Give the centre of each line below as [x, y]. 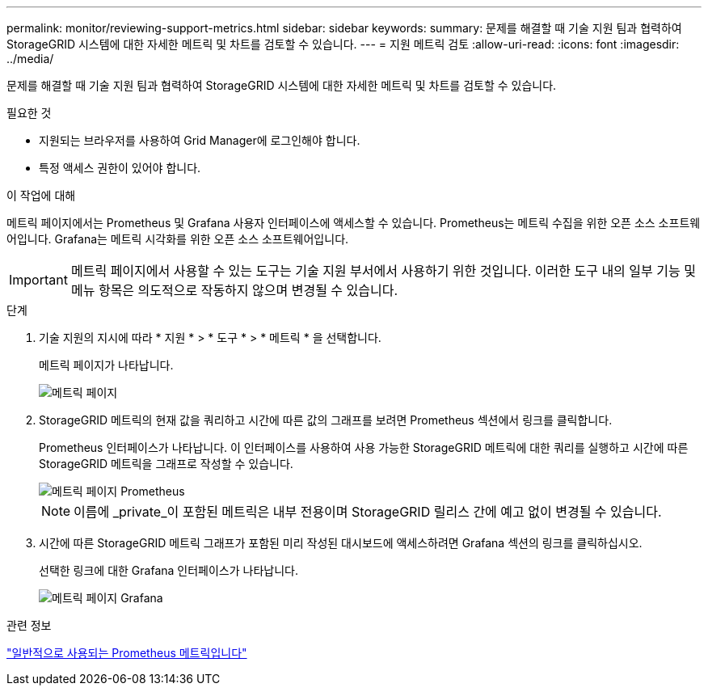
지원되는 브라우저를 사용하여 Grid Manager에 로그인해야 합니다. [200, 140]
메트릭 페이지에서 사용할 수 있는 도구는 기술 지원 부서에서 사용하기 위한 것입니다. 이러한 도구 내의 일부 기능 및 [383, 271]
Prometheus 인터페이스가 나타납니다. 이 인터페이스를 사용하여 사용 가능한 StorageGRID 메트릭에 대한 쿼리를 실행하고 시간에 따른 [364, 447]
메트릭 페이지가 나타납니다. [106, 365]
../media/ [30, 59]
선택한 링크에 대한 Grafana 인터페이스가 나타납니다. [169, 570]
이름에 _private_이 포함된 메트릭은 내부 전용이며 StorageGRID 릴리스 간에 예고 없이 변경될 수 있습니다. [368, 512]
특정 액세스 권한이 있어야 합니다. [120, 168]
